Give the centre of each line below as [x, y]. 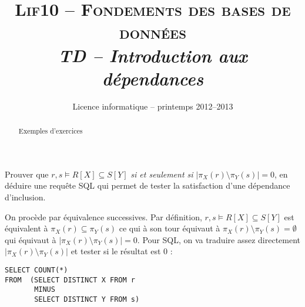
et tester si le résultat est [116, 251]
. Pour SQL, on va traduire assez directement [219, 239]
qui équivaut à [31, 239]
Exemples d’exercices [51, 131]
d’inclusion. [25, 197]
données [153, 32]
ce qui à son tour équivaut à [170, 228]
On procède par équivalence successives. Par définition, [103, 216]
